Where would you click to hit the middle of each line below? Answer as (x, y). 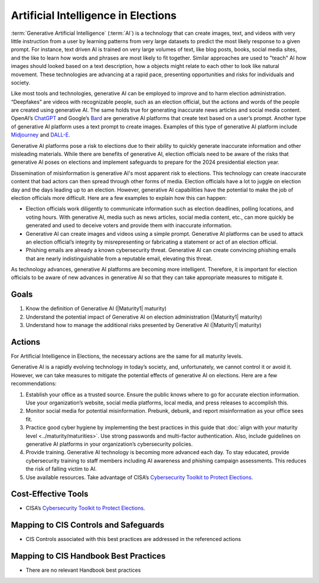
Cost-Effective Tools (50, 494)
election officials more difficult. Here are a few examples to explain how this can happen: (119, 197)
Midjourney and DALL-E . (40, 135)
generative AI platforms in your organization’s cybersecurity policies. (109, 444)
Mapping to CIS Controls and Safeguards (88, 525)
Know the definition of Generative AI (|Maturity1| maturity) (96, 309)
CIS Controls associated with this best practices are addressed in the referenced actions (134, 539)
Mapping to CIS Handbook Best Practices (88, 556)
